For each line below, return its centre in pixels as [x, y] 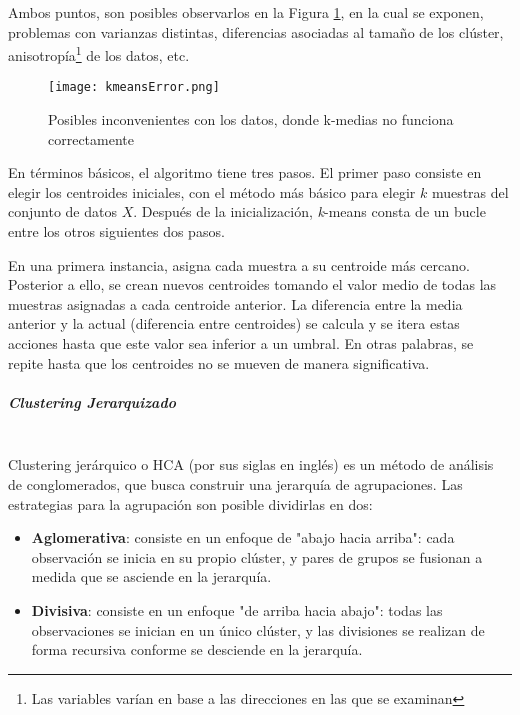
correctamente [91, 138]
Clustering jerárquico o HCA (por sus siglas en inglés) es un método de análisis [251, 464]
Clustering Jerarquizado [92, 401]
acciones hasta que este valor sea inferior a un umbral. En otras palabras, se [241, 343]
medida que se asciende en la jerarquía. [151, 576]
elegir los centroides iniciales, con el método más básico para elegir [212, 191]
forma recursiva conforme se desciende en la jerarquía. [197, 649]
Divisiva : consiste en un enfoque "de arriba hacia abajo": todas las [237, 609]
